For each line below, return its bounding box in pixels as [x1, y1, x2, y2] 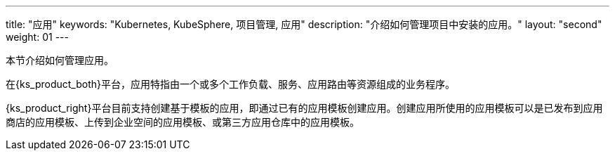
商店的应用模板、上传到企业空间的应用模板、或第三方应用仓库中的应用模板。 [6, 116, 359, 128]
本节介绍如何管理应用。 [6, 54, 114, 66]
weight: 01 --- [6, 31, 69, 43]
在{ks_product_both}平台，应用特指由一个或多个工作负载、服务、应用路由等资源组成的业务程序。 [6, 78, 455, 90]
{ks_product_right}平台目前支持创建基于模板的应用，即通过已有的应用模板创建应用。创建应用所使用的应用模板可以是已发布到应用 [6, 102, 603, 114]
